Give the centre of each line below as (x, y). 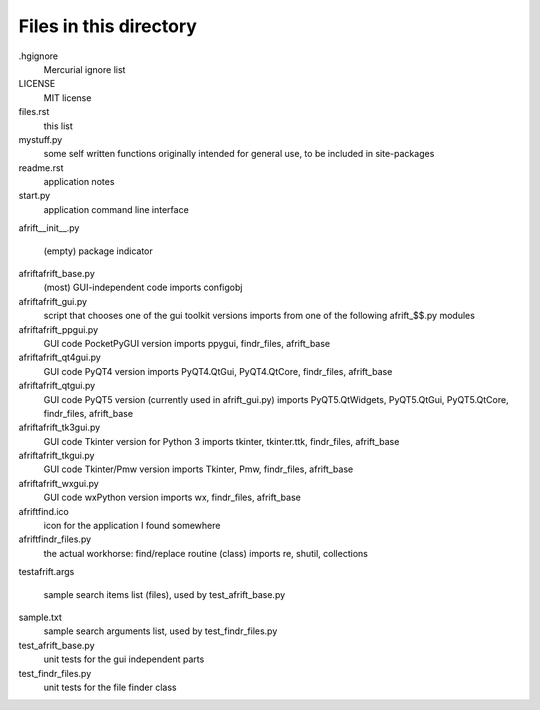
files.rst (34, 112)
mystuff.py (40, 139)
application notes (79, 182)
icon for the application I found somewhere (132, 526)
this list (58, 126)
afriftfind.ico (44, 511)
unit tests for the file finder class (110, 687)
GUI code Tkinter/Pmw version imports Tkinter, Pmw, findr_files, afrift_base (198, 469)
